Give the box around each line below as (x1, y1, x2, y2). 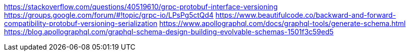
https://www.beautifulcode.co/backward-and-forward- (215, 11, 396, 19)
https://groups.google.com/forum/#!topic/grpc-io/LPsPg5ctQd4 (4, 11, 214, 19)
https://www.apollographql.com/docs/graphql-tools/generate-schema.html (159, 19, 406, 27)
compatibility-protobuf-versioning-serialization (4, 19, 157, 27)
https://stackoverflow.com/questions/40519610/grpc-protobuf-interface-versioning (4, 2, 278, 11)
